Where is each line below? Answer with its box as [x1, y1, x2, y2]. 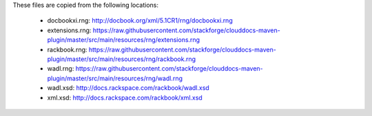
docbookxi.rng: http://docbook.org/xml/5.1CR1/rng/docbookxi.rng [47, 16, 234, 25]
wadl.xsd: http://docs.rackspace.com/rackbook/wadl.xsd [47, 84, 209, 92]
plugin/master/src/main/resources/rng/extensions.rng [47, 36, 200, 44]
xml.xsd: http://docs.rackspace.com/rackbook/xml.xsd [47, 93, 203, 102]
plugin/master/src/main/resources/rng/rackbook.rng [47, 55, 196, 63]
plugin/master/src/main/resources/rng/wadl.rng [47, 74, 183, 82]
